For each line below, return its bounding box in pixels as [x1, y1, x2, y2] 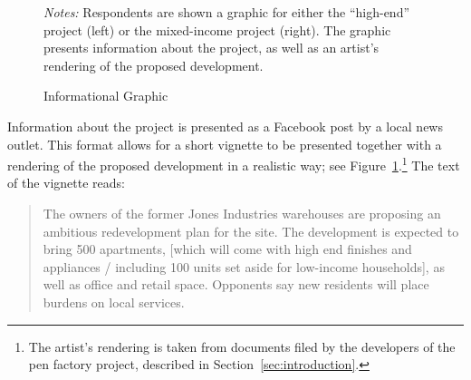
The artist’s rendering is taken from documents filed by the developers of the [28, 336, 456, 356]
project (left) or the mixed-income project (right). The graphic [43, 20, 391, 39]
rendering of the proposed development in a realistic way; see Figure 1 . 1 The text [7, 153, 460, 174]
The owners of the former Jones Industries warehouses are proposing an [43, 204, 441, 222]
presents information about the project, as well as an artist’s [43, 38, 380, 57]
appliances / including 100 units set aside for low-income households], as [43, 257, 445, 276]
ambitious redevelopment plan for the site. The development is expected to [43, 221, 459, 240]
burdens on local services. [43, 292, 185, 311]
